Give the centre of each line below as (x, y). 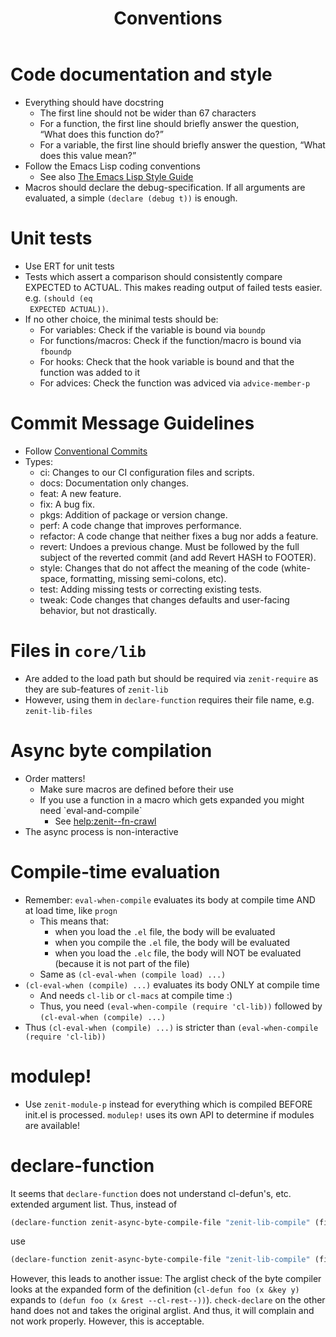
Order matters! (55, 778)
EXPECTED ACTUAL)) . (69, 308)
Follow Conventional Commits (86, 451)
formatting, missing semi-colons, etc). (148, 578)
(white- (295, 568)
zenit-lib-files (58, 711)
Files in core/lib (78, 651)
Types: (38, 461)
